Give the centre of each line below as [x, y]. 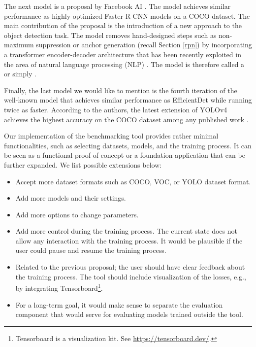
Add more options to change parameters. [77, 214]
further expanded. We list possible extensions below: [83, 164]
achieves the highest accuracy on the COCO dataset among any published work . [126, 119]
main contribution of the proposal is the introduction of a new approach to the [123, 25]
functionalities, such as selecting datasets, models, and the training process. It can [128, 145]
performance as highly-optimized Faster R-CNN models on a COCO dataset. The [127, 16]
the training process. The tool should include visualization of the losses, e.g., [131, 276]
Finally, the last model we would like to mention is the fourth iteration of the [121, 90]
